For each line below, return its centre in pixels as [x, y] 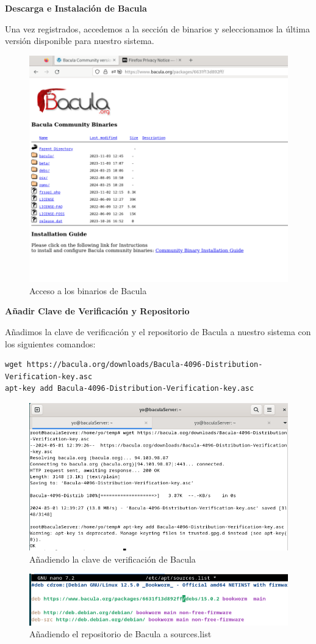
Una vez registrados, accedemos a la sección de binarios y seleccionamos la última [157, 28]
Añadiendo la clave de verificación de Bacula [113, 559]
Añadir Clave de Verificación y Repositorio [97, 311]
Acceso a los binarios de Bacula [88, 290]
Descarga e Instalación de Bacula [76, 8]
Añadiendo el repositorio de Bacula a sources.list [120, 634]
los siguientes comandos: [50, 343]
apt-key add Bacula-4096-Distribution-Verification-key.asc [130, 389]
